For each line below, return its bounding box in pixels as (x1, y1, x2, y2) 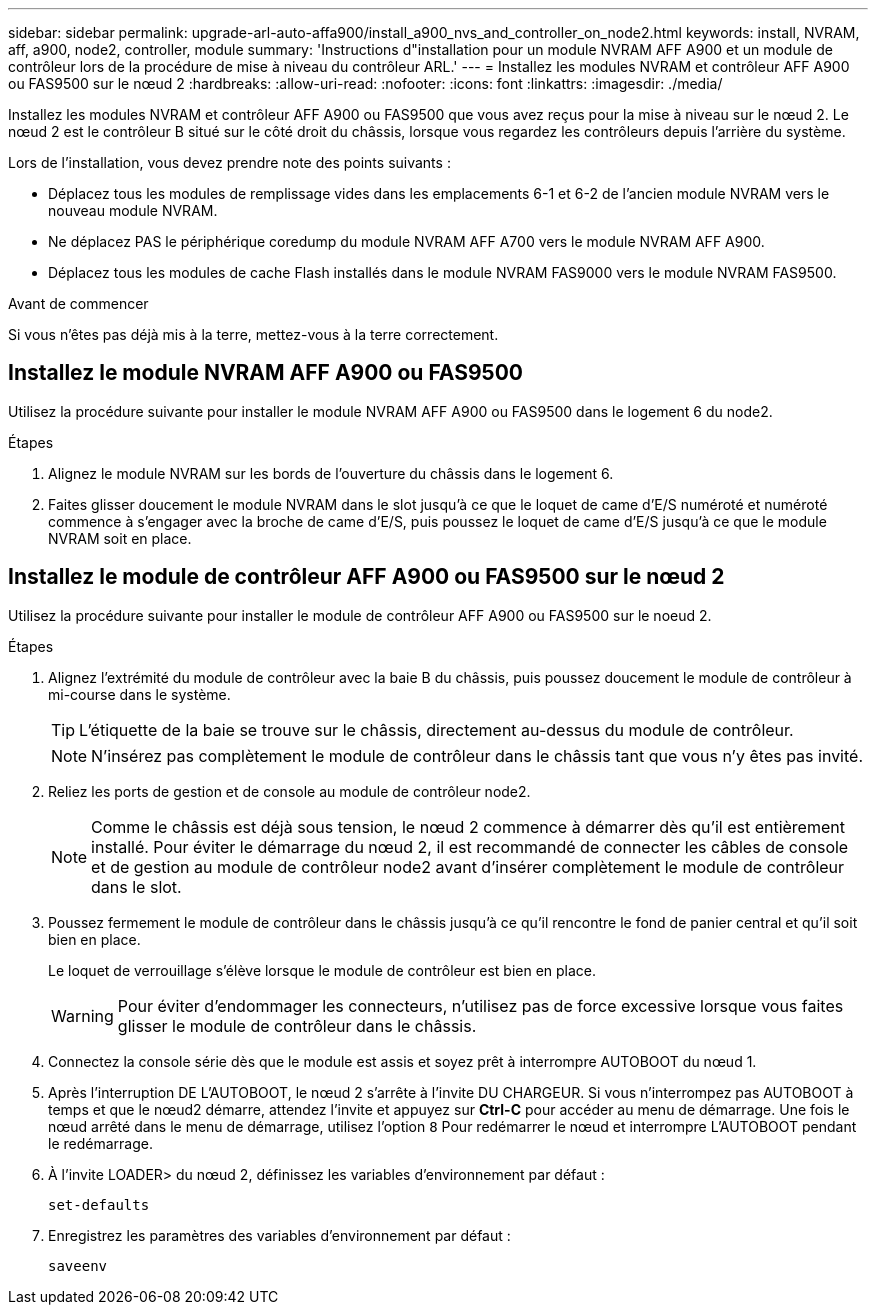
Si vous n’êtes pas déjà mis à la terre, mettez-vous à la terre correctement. (8, 326, 499, 343)
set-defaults (48, 1196, 150, 1213)
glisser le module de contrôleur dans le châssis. (117, 1015, 477, 1036)
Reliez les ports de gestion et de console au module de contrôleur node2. (48, 782, 531, 800)
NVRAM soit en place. (48, 529, 192, 547)
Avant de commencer (8, 295, 149, 312)
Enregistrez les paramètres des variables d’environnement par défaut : (48, 1226, 511, 1244)
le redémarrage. (48, 1134, 153, 1152)
